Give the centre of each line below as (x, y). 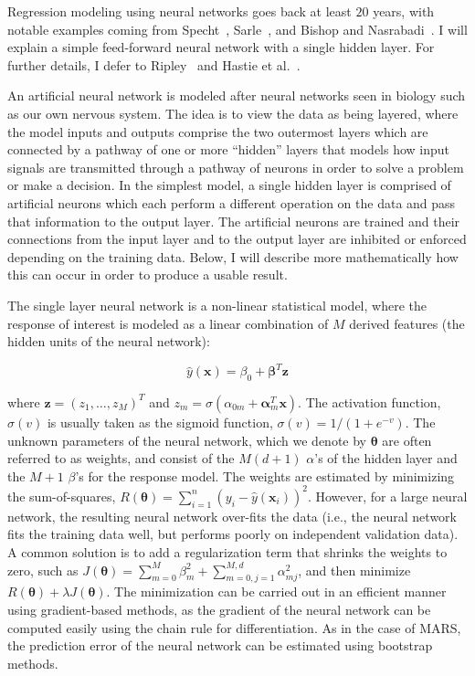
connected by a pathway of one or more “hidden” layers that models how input (229, 149)
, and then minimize (354, 570)
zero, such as (43, 570)
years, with (404, 11)
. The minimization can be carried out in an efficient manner (276, 591)
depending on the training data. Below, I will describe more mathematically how (233, 256)
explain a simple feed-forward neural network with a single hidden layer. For (221, 47)
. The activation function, (369, 401)
